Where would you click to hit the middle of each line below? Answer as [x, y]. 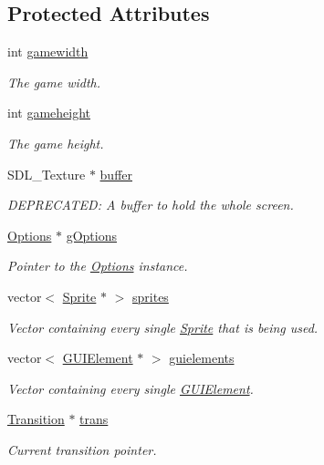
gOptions [91, 235]
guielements [202, 358]
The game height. [56, 143]
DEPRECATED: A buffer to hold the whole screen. [151, 205]
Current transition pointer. [82, 449]
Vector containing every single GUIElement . [131, 388]
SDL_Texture [47, 174]
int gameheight [49, 113]
